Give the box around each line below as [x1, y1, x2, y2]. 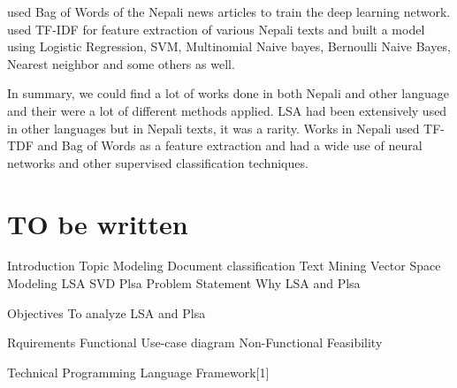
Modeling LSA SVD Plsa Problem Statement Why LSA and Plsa [7, 274, 361, 293]
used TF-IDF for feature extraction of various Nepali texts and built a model [7, 19, 425, 38]
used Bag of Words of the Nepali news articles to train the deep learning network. [7, 3, 451, 20]
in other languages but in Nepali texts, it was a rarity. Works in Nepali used [7, 118, 420, 137]
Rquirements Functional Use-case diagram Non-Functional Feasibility [7, 333, 383, 352]
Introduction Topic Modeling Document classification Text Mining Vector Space [7, 256, 441, 275]
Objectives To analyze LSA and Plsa [7, 303, 206, 322]
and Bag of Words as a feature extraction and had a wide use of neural [37, 136, 423, 155]
